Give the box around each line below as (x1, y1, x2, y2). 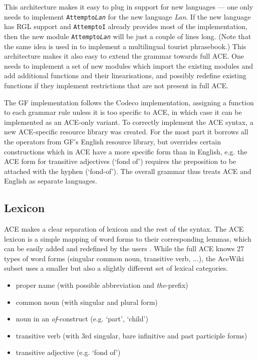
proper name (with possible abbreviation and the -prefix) (16, 280, 188, 290)
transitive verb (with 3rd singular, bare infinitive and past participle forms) (16, 330, 247, 340)
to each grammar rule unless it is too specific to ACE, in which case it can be (4, 107, 242, 117)
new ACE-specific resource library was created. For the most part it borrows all (4, 126, 248, 137)
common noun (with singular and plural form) (16, 296, 158, 307)
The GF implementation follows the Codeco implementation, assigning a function (4, 97, 254, 107)
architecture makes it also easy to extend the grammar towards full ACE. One (4, 51, 244, 61)
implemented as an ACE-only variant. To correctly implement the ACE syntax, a (4, 116, 253, 127)
